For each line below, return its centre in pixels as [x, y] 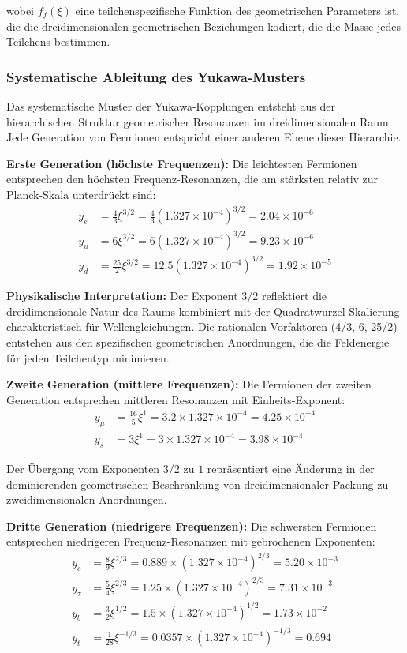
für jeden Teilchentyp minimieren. [88, 357]
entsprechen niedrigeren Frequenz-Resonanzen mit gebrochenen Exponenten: [191, 541]
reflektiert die [294, 296]
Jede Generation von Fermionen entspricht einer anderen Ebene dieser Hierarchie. [204, 137]
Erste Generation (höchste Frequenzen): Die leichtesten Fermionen [182, 163]
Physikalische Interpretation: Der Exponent [122, 296]
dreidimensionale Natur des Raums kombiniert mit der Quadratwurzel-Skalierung [203, 311]
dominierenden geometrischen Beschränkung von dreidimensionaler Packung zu [198, 484]
